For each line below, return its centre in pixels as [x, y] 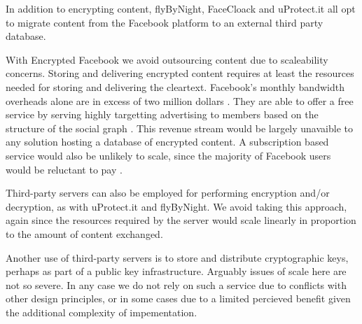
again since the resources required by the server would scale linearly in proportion [181, 220]
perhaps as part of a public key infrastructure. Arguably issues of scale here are [176, 271]
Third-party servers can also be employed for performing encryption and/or [168, 193]
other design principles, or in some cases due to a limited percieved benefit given [178, 298]
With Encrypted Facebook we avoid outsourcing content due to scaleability [167, 59]
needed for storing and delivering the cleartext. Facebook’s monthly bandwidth [175, 86]
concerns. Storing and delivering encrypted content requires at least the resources [180, 73]
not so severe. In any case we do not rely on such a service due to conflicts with [176, 284]
